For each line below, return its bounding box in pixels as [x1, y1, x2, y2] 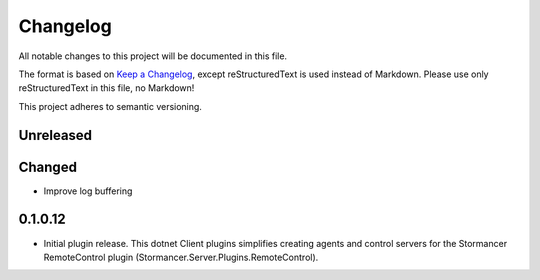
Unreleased [18, 126, 93, 144]
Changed [18, 158, 77, 175]
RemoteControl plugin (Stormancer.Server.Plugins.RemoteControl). [43, 251, 319, 263]
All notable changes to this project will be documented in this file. [18, 50, 288, 62]
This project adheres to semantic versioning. [18, 100, 202, 112]
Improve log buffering [43, 185, 133, 197]
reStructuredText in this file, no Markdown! [18, 82, 195, 94]
